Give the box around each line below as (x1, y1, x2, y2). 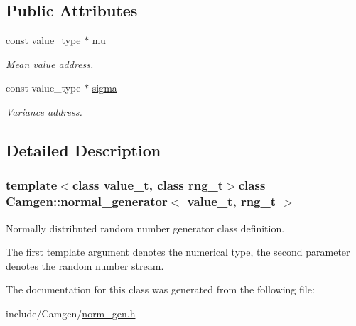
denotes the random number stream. (6, 258, 164, 273)
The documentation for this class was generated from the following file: (6, 282, 315, 297)
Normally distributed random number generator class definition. (6, 220, 285, 235)
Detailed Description (6, 138, 161, 161)
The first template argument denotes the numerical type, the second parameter (6, 244, 350, 259)
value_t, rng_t (187, 192, 276, 210)
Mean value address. (6, 56, 94, 71)
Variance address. (6, 104, 82, 119)
